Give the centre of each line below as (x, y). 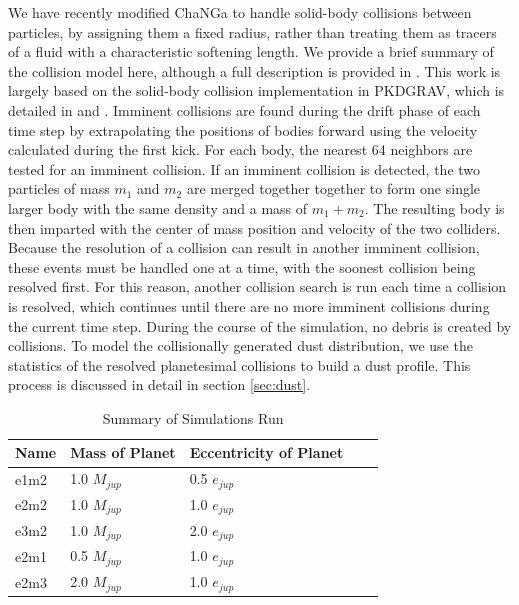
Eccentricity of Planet (266, 452)
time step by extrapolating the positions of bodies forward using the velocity (243, 129)
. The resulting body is (434, 207)
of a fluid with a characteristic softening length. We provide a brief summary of (251, 51)
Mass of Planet (123, 452)
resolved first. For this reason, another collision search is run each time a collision (257, 286)
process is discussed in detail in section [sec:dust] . (159, 384)
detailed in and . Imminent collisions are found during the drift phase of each (244, 109)
